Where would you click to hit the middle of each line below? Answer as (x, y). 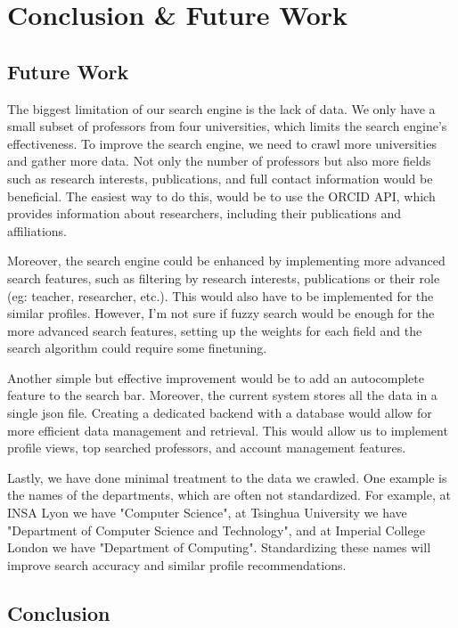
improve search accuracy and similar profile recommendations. (177, 564)
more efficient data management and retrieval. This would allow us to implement (228, 430)
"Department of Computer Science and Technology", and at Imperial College (216, 530)
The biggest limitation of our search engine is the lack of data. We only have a (221, 108)
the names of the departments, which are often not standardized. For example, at (229, 495)
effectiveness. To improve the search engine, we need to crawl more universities (222, 143)
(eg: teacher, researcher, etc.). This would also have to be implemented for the (221, 295)
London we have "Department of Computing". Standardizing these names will (219, 547)
